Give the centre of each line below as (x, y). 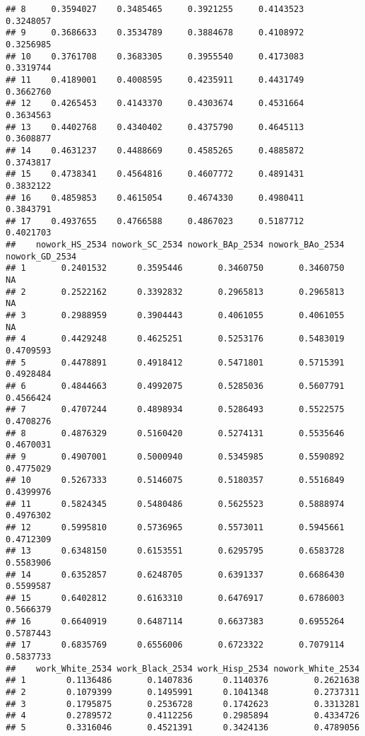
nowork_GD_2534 (41, 256)
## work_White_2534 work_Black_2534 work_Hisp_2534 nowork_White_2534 (183, 668)
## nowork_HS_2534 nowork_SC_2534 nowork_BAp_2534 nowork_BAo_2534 (175, 245)
